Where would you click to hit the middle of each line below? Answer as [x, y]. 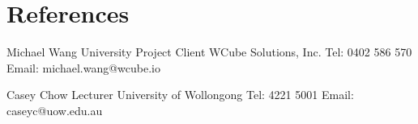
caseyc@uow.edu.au [55, 110]
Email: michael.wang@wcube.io [83, 67]
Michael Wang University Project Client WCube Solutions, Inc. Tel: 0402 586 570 [209, 52]
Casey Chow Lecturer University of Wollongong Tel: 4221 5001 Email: [180, 95]
